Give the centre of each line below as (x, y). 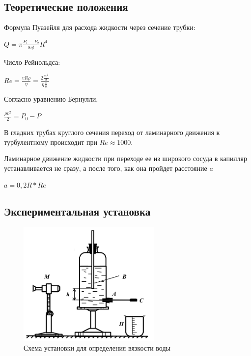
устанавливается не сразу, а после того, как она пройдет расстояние (106, 168)
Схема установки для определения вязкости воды (97, 347)
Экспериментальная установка (77, 211)
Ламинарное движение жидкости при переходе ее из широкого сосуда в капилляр (125, 158)
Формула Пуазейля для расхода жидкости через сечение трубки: (100, 27)
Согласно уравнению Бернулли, (51, 99)
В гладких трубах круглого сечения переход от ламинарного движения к (112, 132)
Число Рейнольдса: (32, 62)
